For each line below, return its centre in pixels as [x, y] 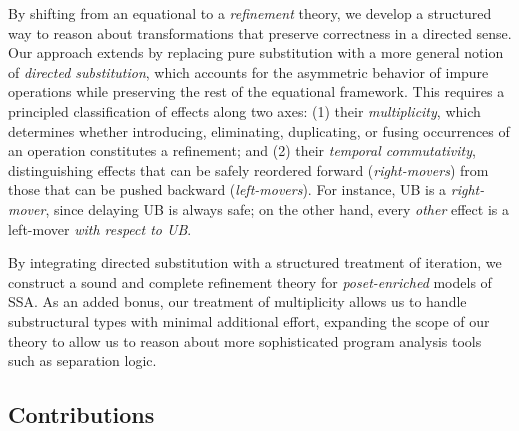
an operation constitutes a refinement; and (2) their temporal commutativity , [242, 150]
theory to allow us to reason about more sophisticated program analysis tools [245, 340]
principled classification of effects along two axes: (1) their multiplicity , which [244, 110]
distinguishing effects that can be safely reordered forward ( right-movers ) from [248, 169]
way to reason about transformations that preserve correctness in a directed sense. [260, 32]
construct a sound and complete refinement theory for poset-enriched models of [250, 281]
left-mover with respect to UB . [100, 228]
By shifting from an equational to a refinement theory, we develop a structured [250, 13]
